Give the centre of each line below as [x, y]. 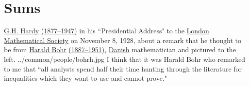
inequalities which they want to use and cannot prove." [85, 78]
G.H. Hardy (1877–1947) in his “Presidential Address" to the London [107, 31]
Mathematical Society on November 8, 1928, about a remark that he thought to [123, 40]
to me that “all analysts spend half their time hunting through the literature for [123, 68]
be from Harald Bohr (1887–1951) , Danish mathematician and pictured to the [120, 50]
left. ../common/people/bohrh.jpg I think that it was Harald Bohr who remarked [125, 59]
